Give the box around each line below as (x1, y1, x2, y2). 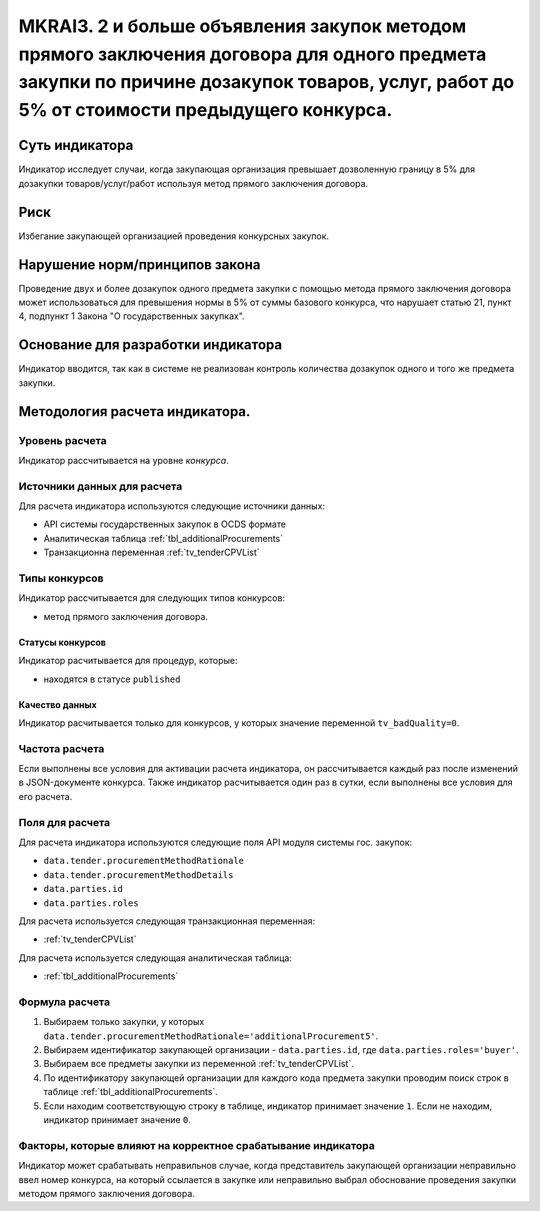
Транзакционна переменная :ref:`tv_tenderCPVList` (43, 546, 260, 559)
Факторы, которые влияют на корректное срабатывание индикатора (18, 1138, 375, 1152)
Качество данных (18, 698, 97, 710)
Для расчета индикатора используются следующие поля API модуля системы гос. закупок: (18, 836, 413, 848)
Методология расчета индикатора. (18, 403, 251, 420)
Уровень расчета (18, 433, 107, 447)
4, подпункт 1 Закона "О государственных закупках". (18, 310, 245, 322)
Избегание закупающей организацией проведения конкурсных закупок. (18, 230, 330, 242)
